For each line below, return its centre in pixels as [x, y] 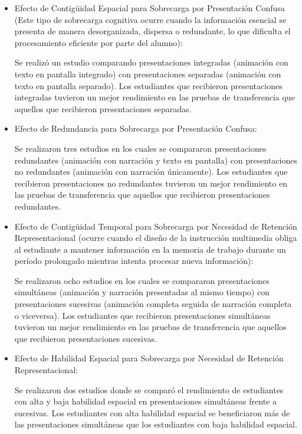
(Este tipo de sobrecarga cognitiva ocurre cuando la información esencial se [150, 19]
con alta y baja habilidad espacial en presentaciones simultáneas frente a [145, 401]
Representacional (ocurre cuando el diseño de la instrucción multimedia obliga [156, 238]
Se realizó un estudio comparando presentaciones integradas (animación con [151, 62]
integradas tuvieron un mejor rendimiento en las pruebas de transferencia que [155, 97]
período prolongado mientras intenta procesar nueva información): [134, 261]
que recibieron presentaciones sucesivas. [86, 338]
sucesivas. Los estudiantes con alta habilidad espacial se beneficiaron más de [152, 412]
